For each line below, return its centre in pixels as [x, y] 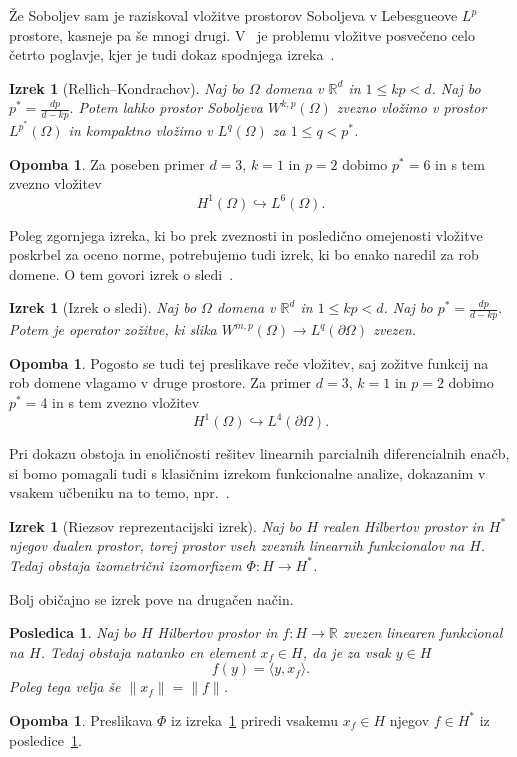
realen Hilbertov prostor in [403, 525]
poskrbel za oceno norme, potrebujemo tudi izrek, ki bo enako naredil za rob [244, 254]
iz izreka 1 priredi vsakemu [255, 719]
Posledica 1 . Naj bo [72, 632]
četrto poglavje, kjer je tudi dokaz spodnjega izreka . [172, 54]
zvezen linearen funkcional [422, 632]
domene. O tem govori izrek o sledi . [121, 273]
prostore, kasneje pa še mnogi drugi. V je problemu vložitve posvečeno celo [242, 34]
